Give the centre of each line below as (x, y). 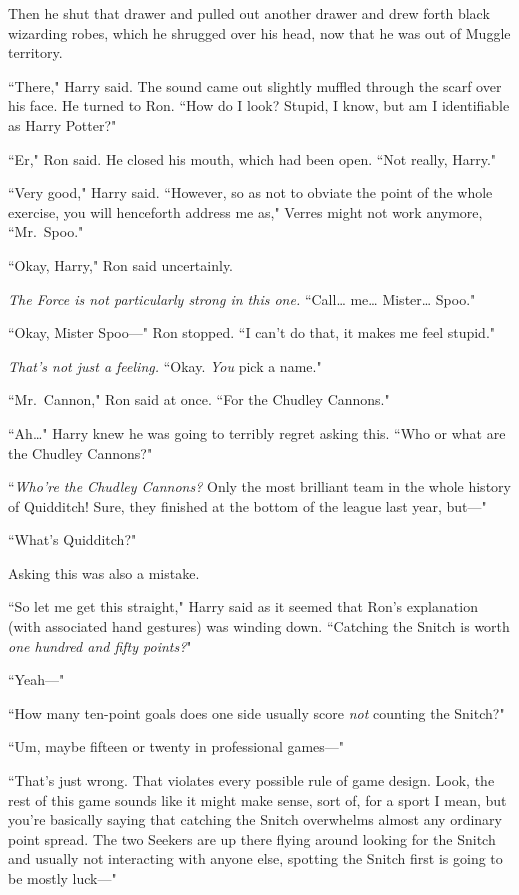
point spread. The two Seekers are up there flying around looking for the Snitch (252, 838)
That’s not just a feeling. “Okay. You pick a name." (165, 365)
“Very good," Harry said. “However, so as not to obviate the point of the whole (250, 192)
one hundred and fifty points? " (100, 645)
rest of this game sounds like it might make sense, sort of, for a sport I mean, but (257, 799)
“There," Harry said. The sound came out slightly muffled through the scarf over (255, 85)
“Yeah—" (36, 679)
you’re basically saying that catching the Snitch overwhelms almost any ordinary (255, 819)
